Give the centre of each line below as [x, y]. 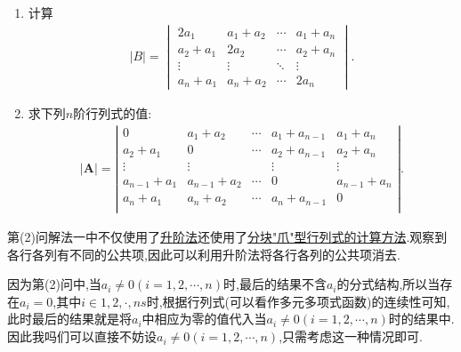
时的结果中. [421, 319]
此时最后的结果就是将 [69, 319]
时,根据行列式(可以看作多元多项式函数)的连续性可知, [298, 301]
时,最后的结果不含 [275, 284]
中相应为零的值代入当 [204, 319]
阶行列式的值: [113, 113]
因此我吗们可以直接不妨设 [82, 336]
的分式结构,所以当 [388, 284]
